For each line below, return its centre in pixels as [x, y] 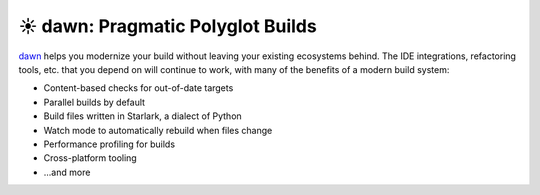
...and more [67, 172]
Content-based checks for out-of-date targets [138, 88]
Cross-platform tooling [90, 158]
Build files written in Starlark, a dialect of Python [142, 116]
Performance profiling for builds [109, 144]
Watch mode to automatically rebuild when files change [158, 130]
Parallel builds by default [94, 102]
